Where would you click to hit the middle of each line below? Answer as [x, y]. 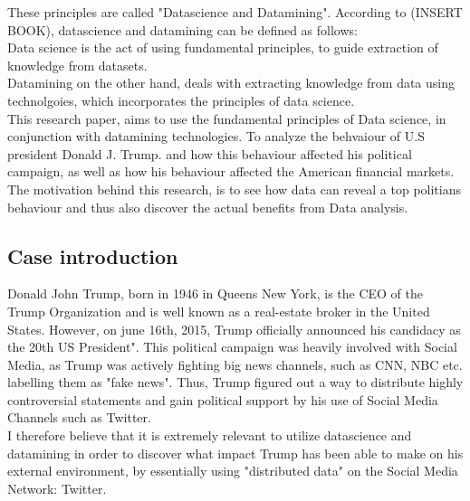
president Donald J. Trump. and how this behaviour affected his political [210, 153]
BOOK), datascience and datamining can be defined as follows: [182, 29]
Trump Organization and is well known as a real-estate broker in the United [219, 311]
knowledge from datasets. [77, 65]
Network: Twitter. [57, 488]
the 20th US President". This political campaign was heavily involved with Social [232, 347]
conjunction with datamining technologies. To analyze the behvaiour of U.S [216, 136]
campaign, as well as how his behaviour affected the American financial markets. [231, 171]
